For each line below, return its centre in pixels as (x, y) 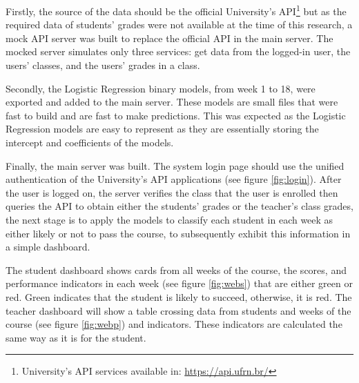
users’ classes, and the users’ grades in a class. (103, 65)
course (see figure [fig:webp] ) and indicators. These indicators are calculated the (174, 324)
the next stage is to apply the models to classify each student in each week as (169, 219)
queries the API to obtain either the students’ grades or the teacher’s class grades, (179, 206)
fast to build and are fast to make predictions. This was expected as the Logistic (176, 115)
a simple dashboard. (48, 247)
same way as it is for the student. (76, 337)
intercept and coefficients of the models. (90, 142)
